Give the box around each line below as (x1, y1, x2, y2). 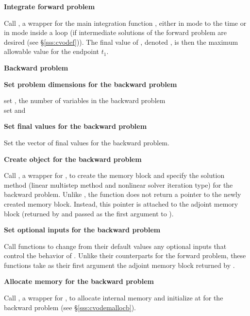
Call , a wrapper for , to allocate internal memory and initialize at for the (4, 293, 223, 303)
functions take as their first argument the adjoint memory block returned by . (4, 260, 235, 270)
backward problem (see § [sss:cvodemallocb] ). (4, 302, 136, 312)
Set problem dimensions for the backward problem (4, 79, 177, 89)
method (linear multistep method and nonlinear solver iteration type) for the (4, 179, 233, 190)
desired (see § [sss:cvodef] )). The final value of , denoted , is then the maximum (4, 36, 238, 47)
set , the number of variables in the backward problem (4, 95, 166, 105)
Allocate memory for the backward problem (4, 276, 154, 286)
